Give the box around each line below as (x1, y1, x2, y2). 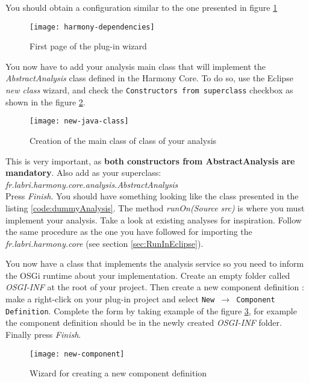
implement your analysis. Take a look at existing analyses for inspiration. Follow (5, 213, 302, 226)
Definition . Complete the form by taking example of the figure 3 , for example (5, 304, 297, 317)
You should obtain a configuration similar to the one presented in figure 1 (5, 1, 278, 13)
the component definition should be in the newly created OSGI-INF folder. (5, 316, 282, 329)
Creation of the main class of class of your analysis (30, 134, 217, 146)
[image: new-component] (30, 349, 125, 358)
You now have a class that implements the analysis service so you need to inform (5, 257, 304, 270)
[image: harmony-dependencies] (30, 22, 155, 31)
